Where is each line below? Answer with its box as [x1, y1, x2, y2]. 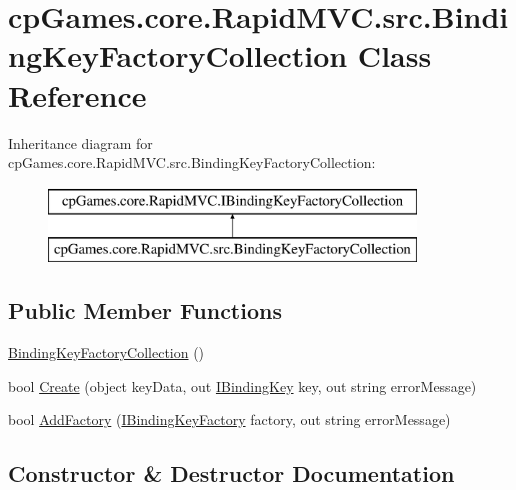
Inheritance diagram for [8, 132, 153, 153]
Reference [8, 74, 147, 115]
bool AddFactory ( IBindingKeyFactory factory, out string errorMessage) [8, 409, 451, 430]
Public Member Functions [8, 295, 282, 326]
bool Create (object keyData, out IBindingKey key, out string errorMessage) [8, 375, 477, 396]
